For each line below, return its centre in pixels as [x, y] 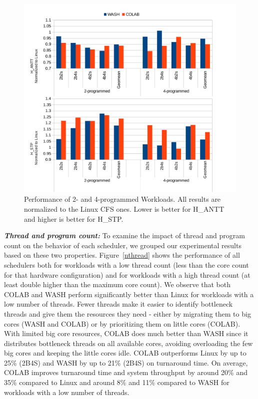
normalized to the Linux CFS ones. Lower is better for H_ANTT [124, 208]
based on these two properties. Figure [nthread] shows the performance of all [122, 255]
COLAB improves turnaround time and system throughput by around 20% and [126, 372]
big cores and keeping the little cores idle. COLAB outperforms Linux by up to [125, 353]
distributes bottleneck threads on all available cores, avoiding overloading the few [128, 343]
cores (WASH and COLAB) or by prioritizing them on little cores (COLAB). [122, 323]
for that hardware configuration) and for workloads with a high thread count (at [127, 274]
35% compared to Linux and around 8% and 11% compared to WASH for [117, 382]
